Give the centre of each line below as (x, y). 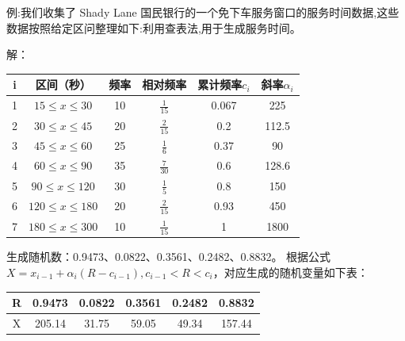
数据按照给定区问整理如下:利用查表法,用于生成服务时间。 (154, 27)
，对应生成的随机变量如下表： (290, 272)
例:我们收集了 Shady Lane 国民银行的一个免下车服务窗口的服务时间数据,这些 (203, 12)
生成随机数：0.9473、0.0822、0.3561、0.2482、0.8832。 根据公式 (169, 257)
